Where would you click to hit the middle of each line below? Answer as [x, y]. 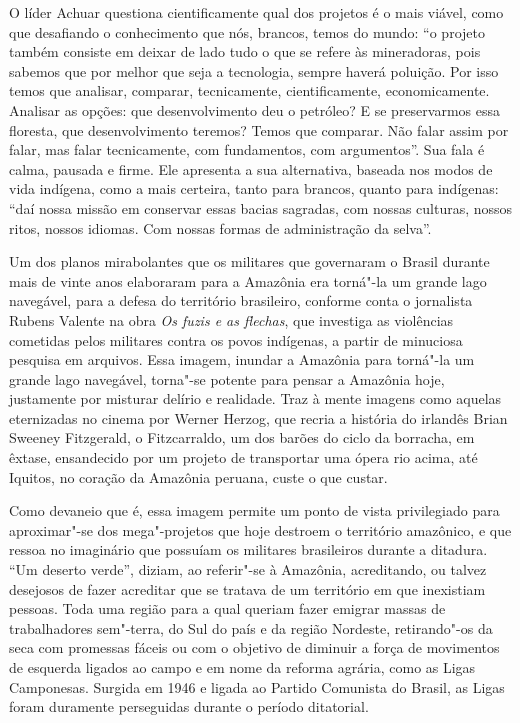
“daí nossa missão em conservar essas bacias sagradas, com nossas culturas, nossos [261, 207]
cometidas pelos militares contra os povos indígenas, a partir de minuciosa [236, 339]
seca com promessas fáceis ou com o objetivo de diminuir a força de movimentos [254, 647]
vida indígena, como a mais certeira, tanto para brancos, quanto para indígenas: [254, 188]
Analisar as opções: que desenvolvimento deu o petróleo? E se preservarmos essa [255, 109]
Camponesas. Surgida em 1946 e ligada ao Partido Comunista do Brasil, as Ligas [257, 686]
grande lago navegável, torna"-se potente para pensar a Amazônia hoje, [227, 378]
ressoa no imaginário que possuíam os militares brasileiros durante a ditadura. [248, 549]
